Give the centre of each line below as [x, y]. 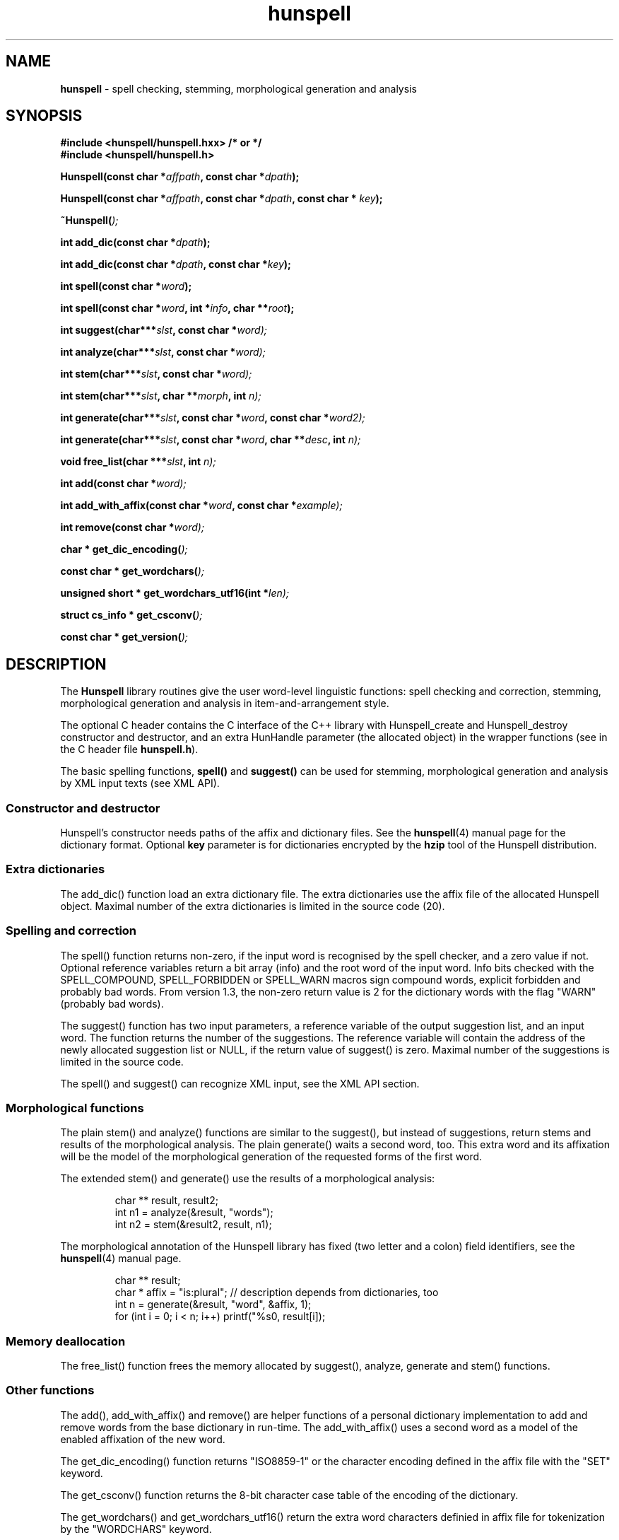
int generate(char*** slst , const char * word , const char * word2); [213, 418]
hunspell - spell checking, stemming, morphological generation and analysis [238, 88]
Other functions [50, 1390]
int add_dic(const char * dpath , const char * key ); [176, 264]
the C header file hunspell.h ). [129, 749]
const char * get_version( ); [124, 637]
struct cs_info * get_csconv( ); [131, 615]
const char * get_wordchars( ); [132, 571]
